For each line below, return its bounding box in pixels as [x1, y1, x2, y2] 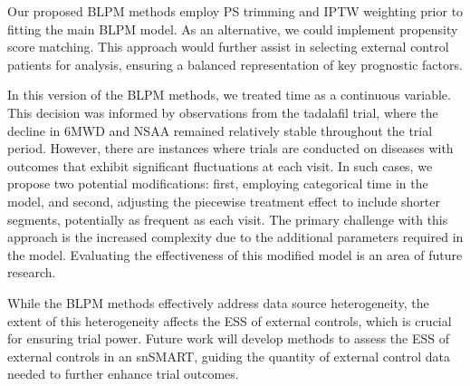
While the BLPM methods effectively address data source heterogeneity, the [7, 293, 429, 312]
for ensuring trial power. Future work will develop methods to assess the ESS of [7, 329, 449, 348]
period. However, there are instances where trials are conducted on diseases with [7, 139, 454, 158]
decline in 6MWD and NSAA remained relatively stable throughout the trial [7, 121, 433, 140]
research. [7, 263, 56, 282]
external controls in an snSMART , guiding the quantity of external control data [7, 346, 451, 365]
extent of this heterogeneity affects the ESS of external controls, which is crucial [7, 311, 452, 330]
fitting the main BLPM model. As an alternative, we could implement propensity [7, 19, 458, 38]
